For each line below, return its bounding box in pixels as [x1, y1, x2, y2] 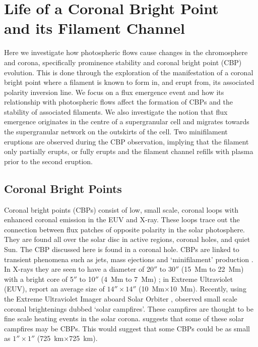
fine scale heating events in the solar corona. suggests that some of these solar [4, 313, 244, 324]
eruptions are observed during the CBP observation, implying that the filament [4, 136, 249, 146]
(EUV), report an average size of [4, 283, 105, 294]
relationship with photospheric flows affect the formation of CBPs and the [4, 96, 233, 107]
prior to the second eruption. [4, 156, 93, 166]
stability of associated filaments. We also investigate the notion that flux [4, 106, 228, 117]
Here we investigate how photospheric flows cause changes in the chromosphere [4, 47, 248, 58]
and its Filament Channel [4, 18, 185, 38]
